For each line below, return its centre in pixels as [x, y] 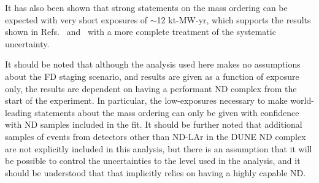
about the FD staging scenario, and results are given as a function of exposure [152, 76]
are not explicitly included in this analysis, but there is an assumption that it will [159, 148]
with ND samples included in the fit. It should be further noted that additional [154, 124]
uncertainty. [27, 43]
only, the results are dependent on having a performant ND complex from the [151, 88]
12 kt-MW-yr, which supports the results [234, 19]
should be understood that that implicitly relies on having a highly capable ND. [156, 172]
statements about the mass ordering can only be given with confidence [167, 112]
